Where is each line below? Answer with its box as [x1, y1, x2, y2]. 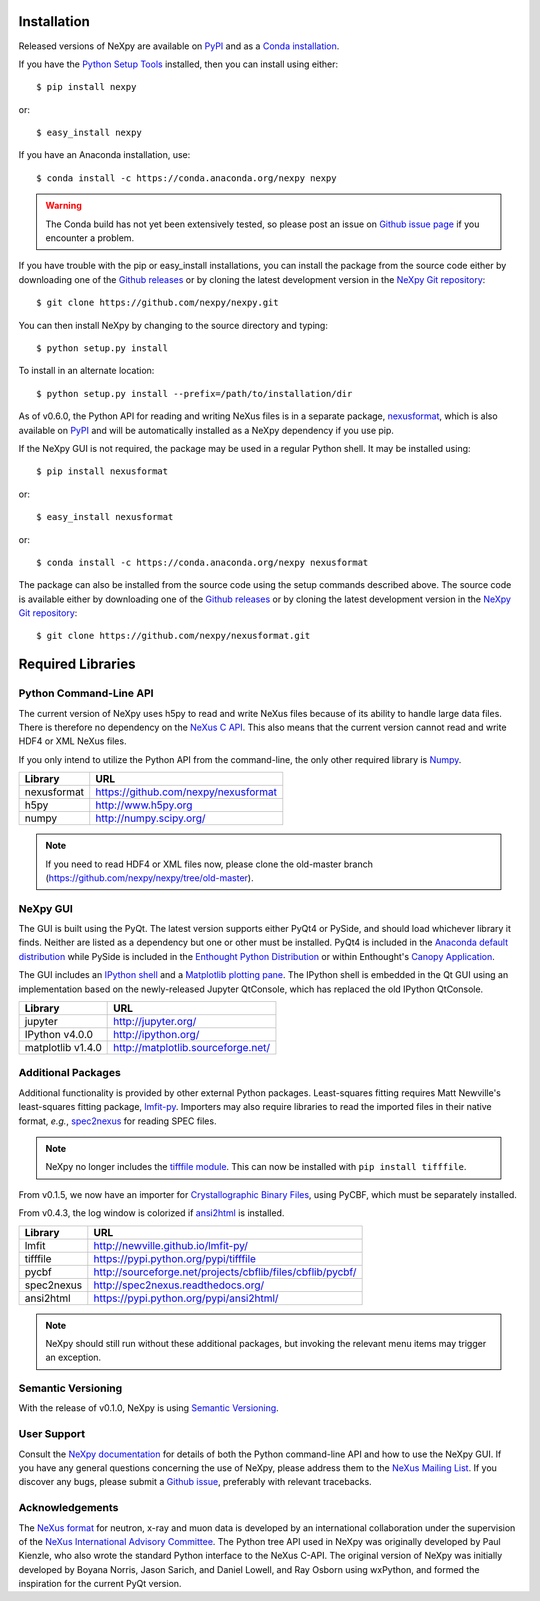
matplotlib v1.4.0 [24, 1041, 102, 1055]
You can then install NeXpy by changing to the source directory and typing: [18, 319, 329, 331]
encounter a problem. [45, 232, 135, 244]
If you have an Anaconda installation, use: [18, 149, 191, 161]
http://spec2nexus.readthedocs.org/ [93, 1278, 265, 1292]
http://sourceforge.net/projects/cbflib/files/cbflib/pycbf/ [93, 1265, 357, 1279]
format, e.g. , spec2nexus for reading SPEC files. [18, 1115, 217, 1127]
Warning [45, 200, 82, 212]
